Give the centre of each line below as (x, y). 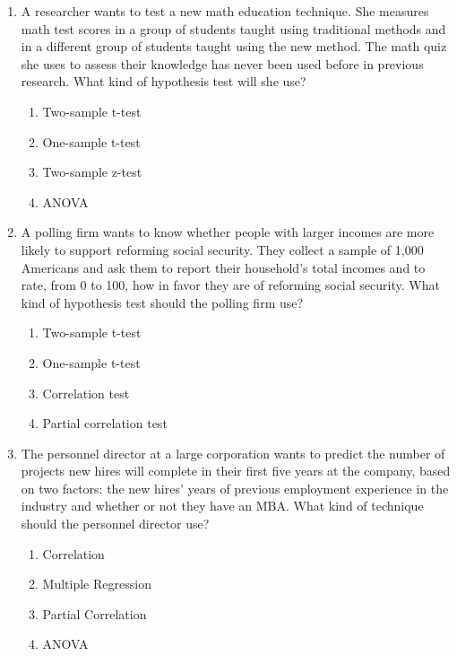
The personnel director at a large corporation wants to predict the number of (233, 453)
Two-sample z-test (92, 172)
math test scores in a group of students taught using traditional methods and (233, 28)
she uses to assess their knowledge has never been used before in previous (222, 63)
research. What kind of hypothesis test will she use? (164, 81)
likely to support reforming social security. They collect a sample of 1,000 (222, 249)
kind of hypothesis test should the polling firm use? (162, 302)
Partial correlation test (105, 423)
